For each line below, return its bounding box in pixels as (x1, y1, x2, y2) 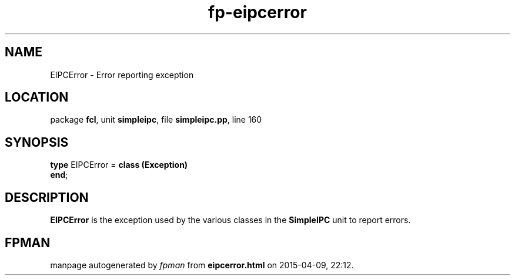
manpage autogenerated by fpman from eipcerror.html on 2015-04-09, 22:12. (50, 259, 354, 270)
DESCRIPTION (5, 190, 89, 205)
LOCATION (5, 90, 69, 105)
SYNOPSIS (5, 134, 69, 150)
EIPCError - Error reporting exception (50, 69, 194, 80)
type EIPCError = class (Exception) (50, 160, 188, 170)
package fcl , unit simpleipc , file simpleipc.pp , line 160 (50, 114, 262, 125)
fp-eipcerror (208, 2, 307, 22)
